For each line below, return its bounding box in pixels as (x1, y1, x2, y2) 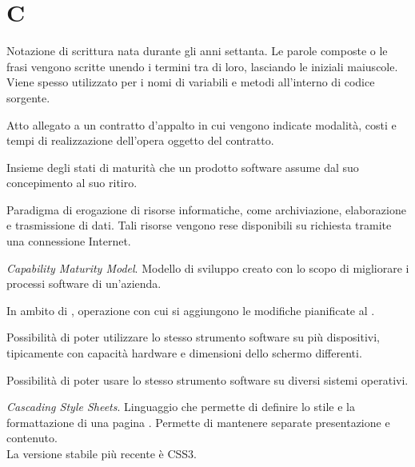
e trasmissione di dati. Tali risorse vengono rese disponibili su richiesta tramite (6, 217, 392, 233)
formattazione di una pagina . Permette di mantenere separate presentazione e (6, 413, 390, 430)
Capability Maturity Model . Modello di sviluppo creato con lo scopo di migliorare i (6, 259, 409, 276)
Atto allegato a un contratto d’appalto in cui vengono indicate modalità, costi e (6, 116, 397, 133)
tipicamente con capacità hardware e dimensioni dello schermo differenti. (6, 345, 362, 361)
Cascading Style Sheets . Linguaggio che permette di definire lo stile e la (6, 398, 355, 415)
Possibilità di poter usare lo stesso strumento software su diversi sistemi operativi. (6, 371, 409, 388)
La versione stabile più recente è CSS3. (6, 445, 198, 461)
